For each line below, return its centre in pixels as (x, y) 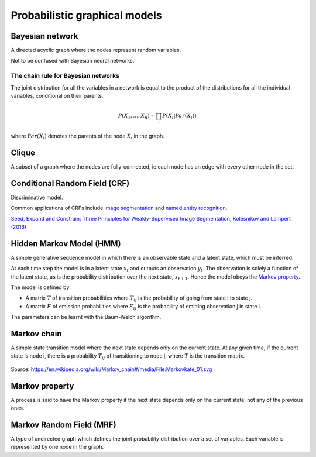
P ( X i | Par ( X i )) (179, 116)
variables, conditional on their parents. (57, 95)
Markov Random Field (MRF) (63, 425)
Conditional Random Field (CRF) (70, 183)
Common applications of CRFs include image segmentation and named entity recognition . (119, 208)
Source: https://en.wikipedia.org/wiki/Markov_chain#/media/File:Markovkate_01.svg (111, 369)
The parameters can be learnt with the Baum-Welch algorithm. (86, 317)
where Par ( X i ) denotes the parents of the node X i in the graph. (88, 136)
